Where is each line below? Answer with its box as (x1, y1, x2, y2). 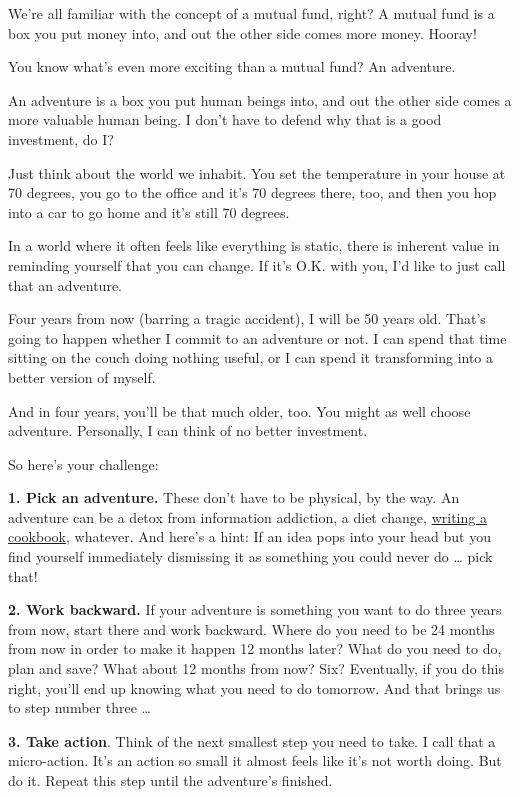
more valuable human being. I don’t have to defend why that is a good (8, 109, 442, 130)
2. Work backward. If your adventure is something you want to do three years (8, 599, 502, 620)
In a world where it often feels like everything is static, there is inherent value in (8, 235, 500, 256)
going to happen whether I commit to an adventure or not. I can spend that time (8, 327, 507, 348)
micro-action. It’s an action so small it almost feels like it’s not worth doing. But (8, 750, 502, 771)
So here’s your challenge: (8, 453, 159, 474)
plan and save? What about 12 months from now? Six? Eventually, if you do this (8, 658, 504, 679)
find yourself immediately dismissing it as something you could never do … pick (8, 546, 493, 567)
